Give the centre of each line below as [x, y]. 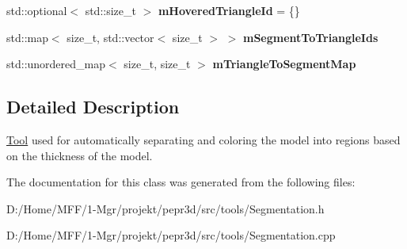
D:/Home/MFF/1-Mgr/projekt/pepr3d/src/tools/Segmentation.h [165, 208]
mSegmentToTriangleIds [310, 37]
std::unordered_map [56, 64]
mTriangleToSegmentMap [284, 64]
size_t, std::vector [110, 37]
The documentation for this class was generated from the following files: [181, 182]
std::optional [37, 10]
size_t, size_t [157, 64]
